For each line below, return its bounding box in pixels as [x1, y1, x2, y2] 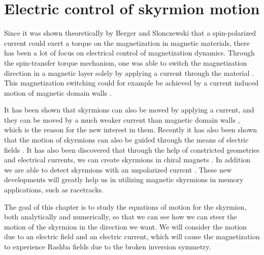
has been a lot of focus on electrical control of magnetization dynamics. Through [4, 47, 255, 58]
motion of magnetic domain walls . [4, 87, 112, 98]
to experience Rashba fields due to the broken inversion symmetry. [4, 241, 211, 251]
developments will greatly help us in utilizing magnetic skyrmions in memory [4, 174, 244, 185]
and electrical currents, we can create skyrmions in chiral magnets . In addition [4, 154, 251, 165]
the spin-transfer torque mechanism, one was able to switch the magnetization [4, 57, 247, 68]
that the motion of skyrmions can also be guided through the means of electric [4, 134, 249, 145]
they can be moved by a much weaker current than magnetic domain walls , [4, 114, 240, 125]
